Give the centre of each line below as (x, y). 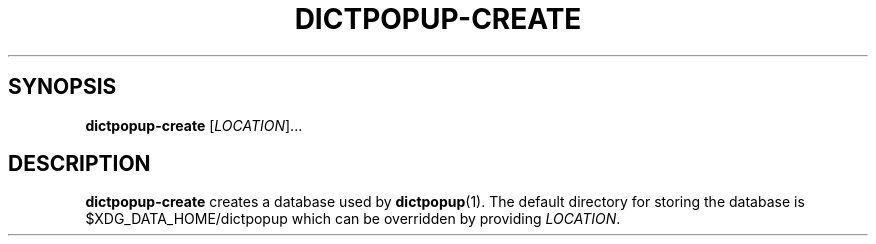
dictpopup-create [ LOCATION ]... (194, 125)
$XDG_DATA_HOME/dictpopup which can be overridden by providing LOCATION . (353, 219)
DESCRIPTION (79, 164)
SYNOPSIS (62, 87)
